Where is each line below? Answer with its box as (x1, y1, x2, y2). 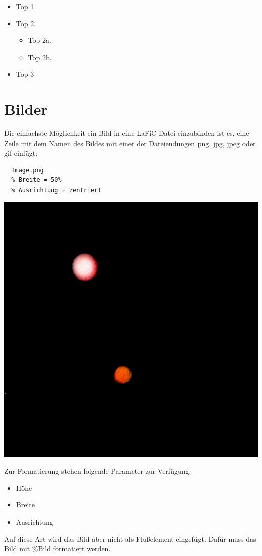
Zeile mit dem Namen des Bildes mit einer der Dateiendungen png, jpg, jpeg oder (4, 137, 256, 148)
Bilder (4, 99, 48, 119)
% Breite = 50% (11, 176, 62, 184)
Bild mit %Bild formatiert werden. (4, 543, 111, 554)
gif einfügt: (4, 148, 38, 158)
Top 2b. (28, 52, 52, 62)
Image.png (11, 166, 44, 174)
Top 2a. (28, 35, 51, 45)
